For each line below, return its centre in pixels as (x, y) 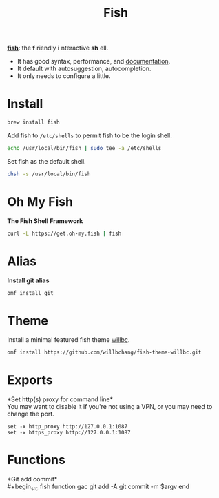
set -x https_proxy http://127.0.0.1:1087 (69, 433)
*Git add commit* (32, 479)
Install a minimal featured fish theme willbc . (69, 340)
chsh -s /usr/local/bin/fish (49, 174)
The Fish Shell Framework (45, 221)
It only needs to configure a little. (64, 76)
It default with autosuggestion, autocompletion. (84, 69)
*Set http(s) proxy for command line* (60, 399)
